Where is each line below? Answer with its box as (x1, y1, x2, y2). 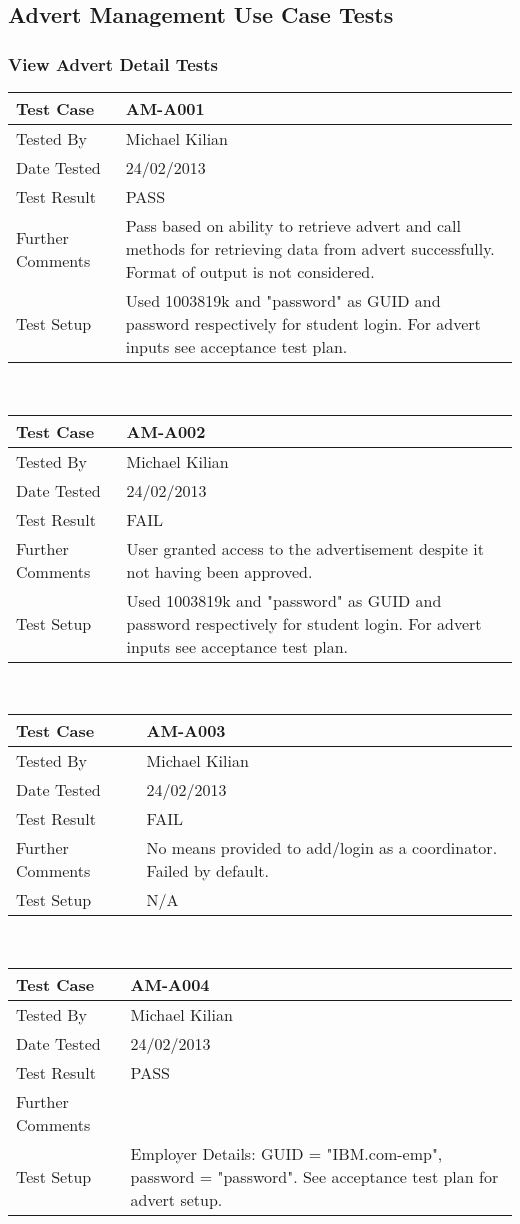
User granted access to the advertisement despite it (126, 536, 484, 560)
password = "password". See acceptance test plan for (130, 1164, 499, 1188)
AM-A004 (130, 972, 210, 996)
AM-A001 (125, 97, 205, 120)
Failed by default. (146, 859, 270, 883)
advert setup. (130, 1187, 223, 1211)
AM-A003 (146, 719, 226, 743)
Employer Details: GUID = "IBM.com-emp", (130, 1141, 443, 1165)
